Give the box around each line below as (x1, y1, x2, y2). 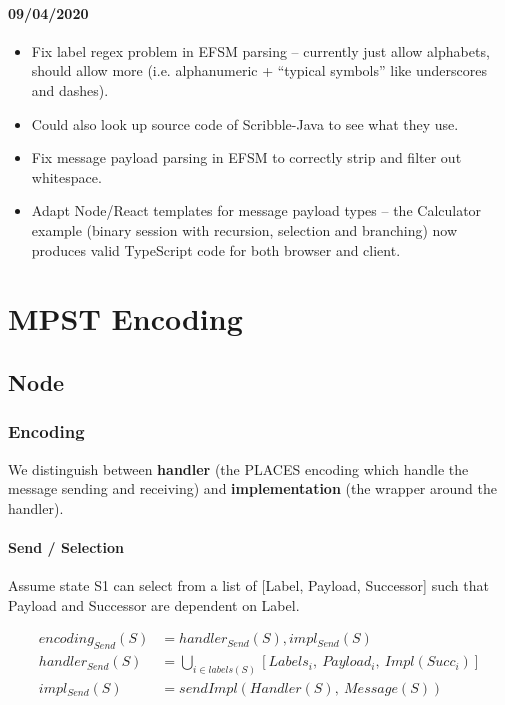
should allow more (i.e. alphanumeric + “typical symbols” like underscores (31, 60, 487, 81)
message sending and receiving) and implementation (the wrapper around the (8, 478, 497, 499)
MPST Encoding (8, 298, 243, 339)
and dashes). (31, 79, 109, 100)
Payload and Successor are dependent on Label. (8, 594, 300, 615)
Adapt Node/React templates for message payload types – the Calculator (31, 200, 482, 221)
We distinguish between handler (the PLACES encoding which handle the (8, 458, 469, 479)
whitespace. (31, 166, 102, 187)
